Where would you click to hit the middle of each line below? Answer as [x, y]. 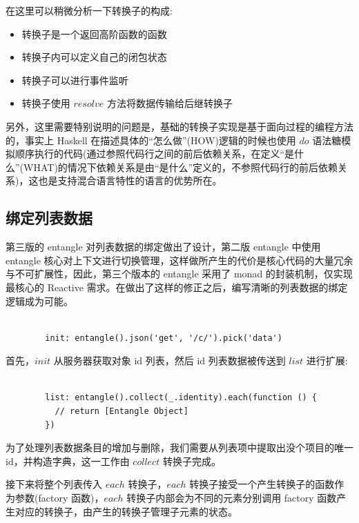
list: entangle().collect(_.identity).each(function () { [181, 398]
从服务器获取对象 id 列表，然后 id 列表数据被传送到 [169, 361]
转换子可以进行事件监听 [75, 80]
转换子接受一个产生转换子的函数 [262, 484]
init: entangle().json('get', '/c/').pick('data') [164, 338]
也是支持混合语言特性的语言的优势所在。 [130, 180]
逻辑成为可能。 [39, 300]
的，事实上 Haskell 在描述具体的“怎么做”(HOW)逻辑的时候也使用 [151, 140]
